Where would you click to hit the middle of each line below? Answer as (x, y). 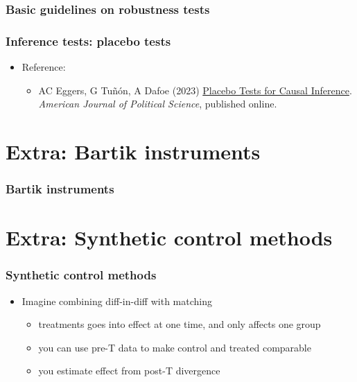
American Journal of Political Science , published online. (158, 104)
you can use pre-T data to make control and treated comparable (175, 347)
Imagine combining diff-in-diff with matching (117, 301)
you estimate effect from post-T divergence (129, 371)
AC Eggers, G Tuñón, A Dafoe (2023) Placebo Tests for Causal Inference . (195, 90)
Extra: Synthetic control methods (169, 237)
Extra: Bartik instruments (133, 151)
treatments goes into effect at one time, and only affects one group (180, 324)
